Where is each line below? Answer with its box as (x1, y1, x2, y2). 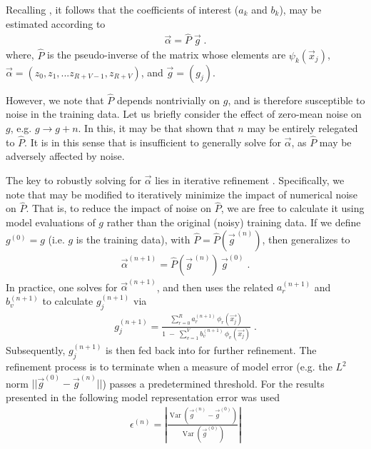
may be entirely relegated (247, 121, 358, 136)
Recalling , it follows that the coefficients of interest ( (6, 2, 239, 16)
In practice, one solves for (6, 279, 118, 294)
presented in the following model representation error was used (6, 389, 280, 404)
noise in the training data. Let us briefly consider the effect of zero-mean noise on (6, 106, 362, 121)
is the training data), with (76, 231, 190, 246)
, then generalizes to (262, 231, 350, 246)
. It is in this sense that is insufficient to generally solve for (24, 134, 282, 149)
